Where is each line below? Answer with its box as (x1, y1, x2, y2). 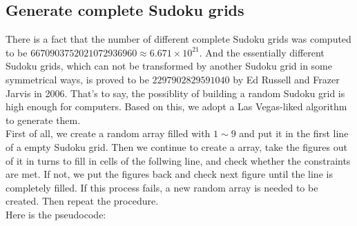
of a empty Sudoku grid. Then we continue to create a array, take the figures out (6, 139, 347, 154)
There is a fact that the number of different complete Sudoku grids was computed (6, 32, 351, 46)
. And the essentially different (199, 45, 325, 59)
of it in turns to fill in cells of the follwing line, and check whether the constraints (6, 153, 351, 167)
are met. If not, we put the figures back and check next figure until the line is (6, 167, 333, 181)
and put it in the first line (239, 126, 349, 141)
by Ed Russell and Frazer (233, 72, 340, 86)
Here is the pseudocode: (6, 207, 106, 221)
